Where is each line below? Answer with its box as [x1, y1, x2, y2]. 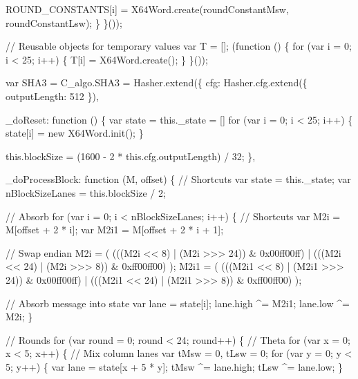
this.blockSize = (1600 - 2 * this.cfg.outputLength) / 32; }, [6, 148, 256, 163]
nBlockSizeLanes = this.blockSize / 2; [6, 185, 166, 200]
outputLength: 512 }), [6, 88, 99, 103]
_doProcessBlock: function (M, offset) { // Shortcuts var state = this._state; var [6, 172, 351, 186]
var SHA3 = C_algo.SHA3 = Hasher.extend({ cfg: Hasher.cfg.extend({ [6, 75, 308, 90]
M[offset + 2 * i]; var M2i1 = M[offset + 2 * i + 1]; [6, 222, 224, 237]
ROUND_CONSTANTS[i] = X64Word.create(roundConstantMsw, [6, 2, 289, 16]
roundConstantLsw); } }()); [6, 15, 122, 30]
